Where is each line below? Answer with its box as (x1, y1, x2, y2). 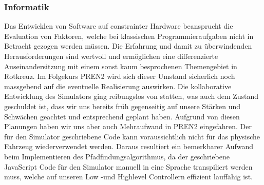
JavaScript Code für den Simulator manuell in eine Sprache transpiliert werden (4, 161, 253, 172)
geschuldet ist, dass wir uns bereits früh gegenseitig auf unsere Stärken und (4, 100, 241, 111)
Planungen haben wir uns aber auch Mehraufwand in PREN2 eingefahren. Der (4, 121, 252, 132)
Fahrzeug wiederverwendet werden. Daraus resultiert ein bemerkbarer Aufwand (4, 141, 254, 152)
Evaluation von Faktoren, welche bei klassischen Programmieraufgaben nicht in (4, 30, 254, 41)
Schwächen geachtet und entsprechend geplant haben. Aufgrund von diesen (4, 111, 240, 121)
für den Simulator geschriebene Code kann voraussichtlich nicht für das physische (4, 131, 260, 141)
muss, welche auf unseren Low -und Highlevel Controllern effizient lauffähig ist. (4, 171, 253, 182)
